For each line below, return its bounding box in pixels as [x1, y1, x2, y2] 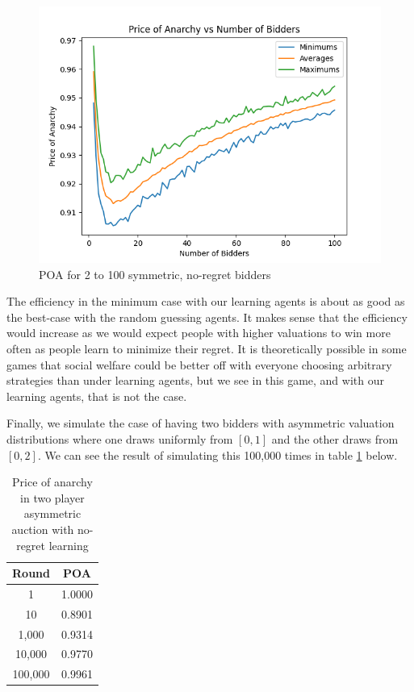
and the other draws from [271, 430, 399, 447]
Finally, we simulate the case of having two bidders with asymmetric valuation [6, 415, 395, 431]
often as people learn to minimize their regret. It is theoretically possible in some [6, 340, 407, 356]
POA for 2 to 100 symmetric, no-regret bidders [39, 265, 271, 282]
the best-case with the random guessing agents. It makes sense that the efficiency [6, 308, 408, 325]
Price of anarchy [12, 473, 93, 490]
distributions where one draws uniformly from [6, 430, 233, 447]
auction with [11, 520, 74, 537]
